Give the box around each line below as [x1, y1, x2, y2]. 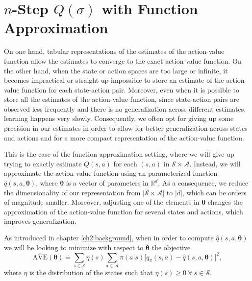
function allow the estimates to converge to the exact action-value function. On [4, 55, 242, 66]
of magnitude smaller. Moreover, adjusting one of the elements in [4, 197, 200, 207]
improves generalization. [4, 216, 76, 226]
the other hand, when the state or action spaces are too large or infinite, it [4, 65, 228, 75]
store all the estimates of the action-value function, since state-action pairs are [4, 94, 240, 104]
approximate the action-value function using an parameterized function [4, 168, 218, 178]
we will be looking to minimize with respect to [4, 242, 144, 252]
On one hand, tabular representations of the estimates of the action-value [4, 46, 225, 56]
